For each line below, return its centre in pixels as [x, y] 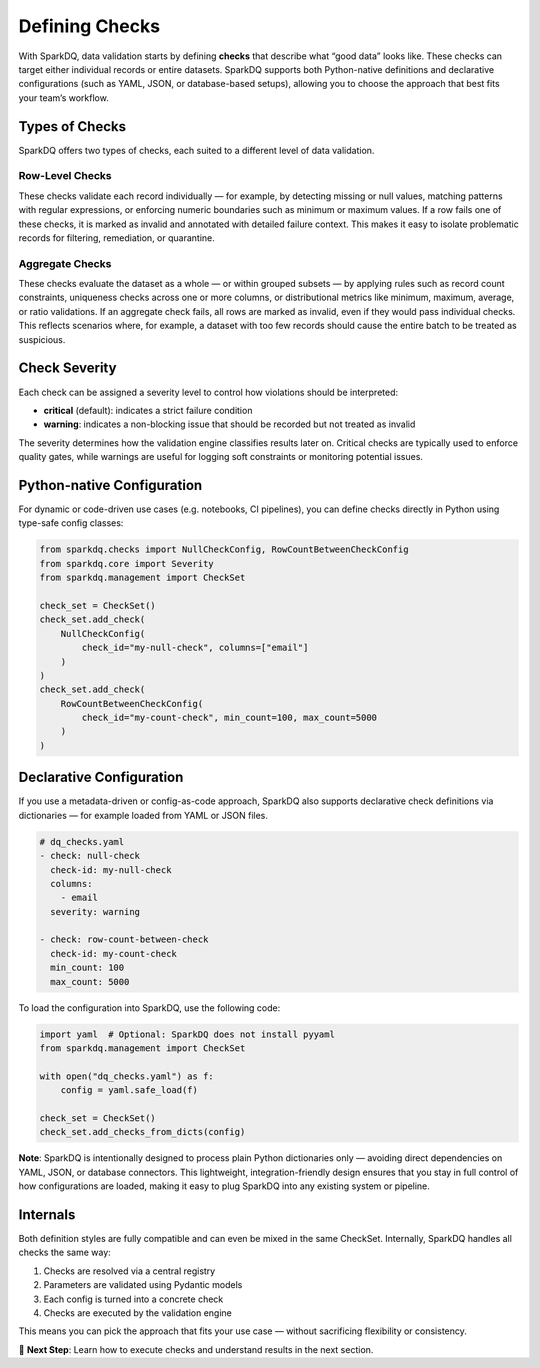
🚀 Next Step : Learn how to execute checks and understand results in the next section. [196, 1349]
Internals [47, 1214]
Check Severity [67, 368]
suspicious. [42, 339]
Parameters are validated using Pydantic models [143, 1285]
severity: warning [95, 911]
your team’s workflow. [63, 97]
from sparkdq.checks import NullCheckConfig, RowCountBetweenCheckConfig [224, 549]
